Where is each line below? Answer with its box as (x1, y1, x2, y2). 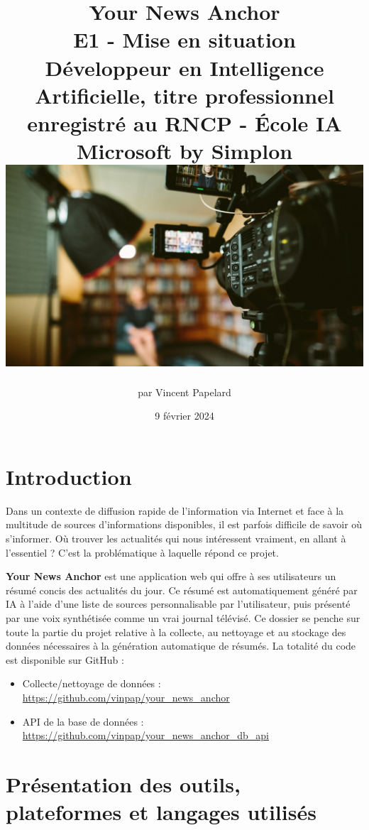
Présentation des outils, (6, 769, 241, 798)
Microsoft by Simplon (76, 136, 293, 165)
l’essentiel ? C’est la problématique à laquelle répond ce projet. (6, 545, 279, 559)
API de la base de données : (22, 714, 144, 728)
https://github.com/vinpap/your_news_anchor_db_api (22, 728, 269, 743)
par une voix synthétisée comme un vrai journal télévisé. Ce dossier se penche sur (6, 611, 360, 626)
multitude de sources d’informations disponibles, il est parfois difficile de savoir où (6, 517, 363, 532)
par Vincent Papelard (138, 384, 231, 399)
